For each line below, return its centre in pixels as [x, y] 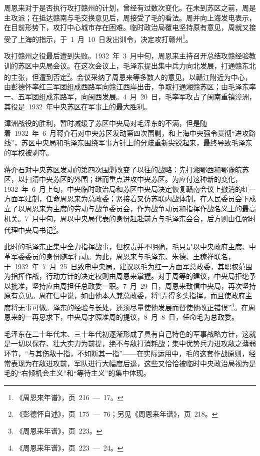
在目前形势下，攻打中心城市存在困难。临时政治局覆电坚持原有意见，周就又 [126, 27]
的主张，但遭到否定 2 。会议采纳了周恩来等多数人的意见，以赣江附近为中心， [128, 76]
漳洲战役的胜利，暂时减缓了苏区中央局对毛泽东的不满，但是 [102, 123]
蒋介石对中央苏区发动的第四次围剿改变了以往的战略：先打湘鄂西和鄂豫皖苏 [126, 169]
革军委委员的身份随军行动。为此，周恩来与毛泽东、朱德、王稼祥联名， [119, 256]
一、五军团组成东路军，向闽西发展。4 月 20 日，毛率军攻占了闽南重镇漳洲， [130, 97]
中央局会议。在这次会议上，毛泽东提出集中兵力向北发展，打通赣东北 [144, 65]
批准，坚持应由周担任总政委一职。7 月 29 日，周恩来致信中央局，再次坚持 [133, 285]
